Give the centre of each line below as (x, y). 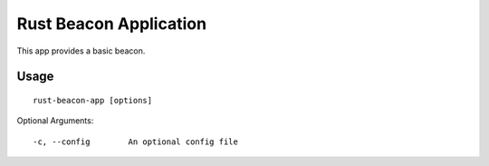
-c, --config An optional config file (136, 142)
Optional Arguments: (55, 121)
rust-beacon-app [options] (93, 100)
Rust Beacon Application (112, 24)
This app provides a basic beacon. (81, 51)
